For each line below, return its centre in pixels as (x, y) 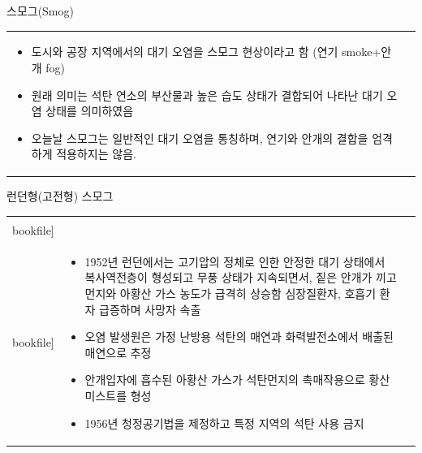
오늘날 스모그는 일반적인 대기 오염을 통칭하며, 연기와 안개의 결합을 (200, 138)
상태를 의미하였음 (90, 111)
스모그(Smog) (40, 11)
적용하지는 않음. (96, 154)
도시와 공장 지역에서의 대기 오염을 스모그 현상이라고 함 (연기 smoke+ (206, 52)
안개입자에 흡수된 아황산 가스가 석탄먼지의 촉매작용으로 (225, 380)
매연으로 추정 (118, 352)
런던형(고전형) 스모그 (60, 196)
